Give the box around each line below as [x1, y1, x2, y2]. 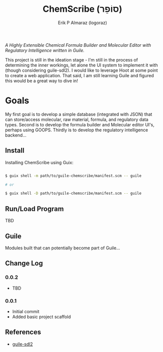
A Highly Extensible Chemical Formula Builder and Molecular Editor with [5, 42, 151, 48]
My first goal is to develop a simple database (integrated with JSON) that [5, 111, 152, 117]
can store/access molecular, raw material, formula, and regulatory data [5, 117, 149, 122]
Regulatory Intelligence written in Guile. [5, 47, 85, 53]
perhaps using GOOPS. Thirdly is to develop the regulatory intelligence [5, 127, 148, 133]
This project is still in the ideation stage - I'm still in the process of [5, 57, 138, 62]
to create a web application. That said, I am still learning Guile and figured [5, 72, 154, 78]
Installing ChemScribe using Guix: [5, 159, 74, 165]
